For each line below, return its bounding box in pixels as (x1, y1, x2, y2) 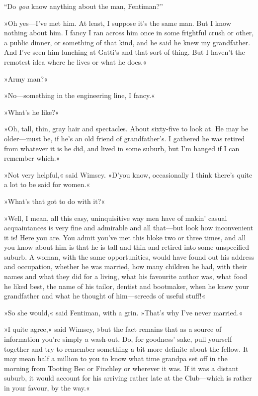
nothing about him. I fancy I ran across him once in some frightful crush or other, (4, 27, 254, 38)
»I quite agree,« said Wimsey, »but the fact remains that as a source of (4, 324, 222, 334)
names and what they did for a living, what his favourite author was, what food (4, 271, 248, 282)
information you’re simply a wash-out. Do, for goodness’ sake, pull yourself (4, 334, 232, 344)
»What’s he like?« (4, 106, 59, 117)
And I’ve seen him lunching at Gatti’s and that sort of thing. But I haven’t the (4, 47, 245, 57)
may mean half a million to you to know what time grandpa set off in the (4, 353, 228, 364)
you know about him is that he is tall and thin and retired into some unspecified (4, 242, 250, 252)
